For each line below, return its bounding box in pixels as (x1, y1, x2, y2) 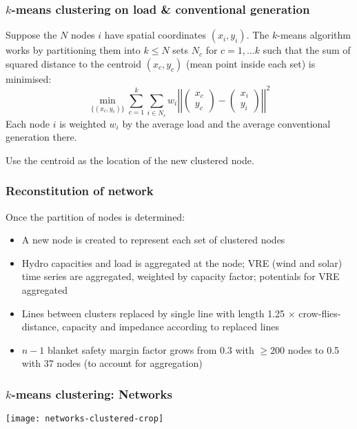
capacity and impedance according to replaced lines (62, 319, 279, 334)
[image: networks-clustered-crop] (6, 414, 164, 424)
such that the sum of (263, 43, 351, 57)
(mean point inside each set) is (185, 56, 316, 70)
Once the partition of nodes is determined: (6, 209, 185, 223)
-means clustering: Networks (11, 385, 172, 402)
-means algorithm (277, 28, 351, 42)
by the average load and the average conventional (122, 116, 331, 130)
